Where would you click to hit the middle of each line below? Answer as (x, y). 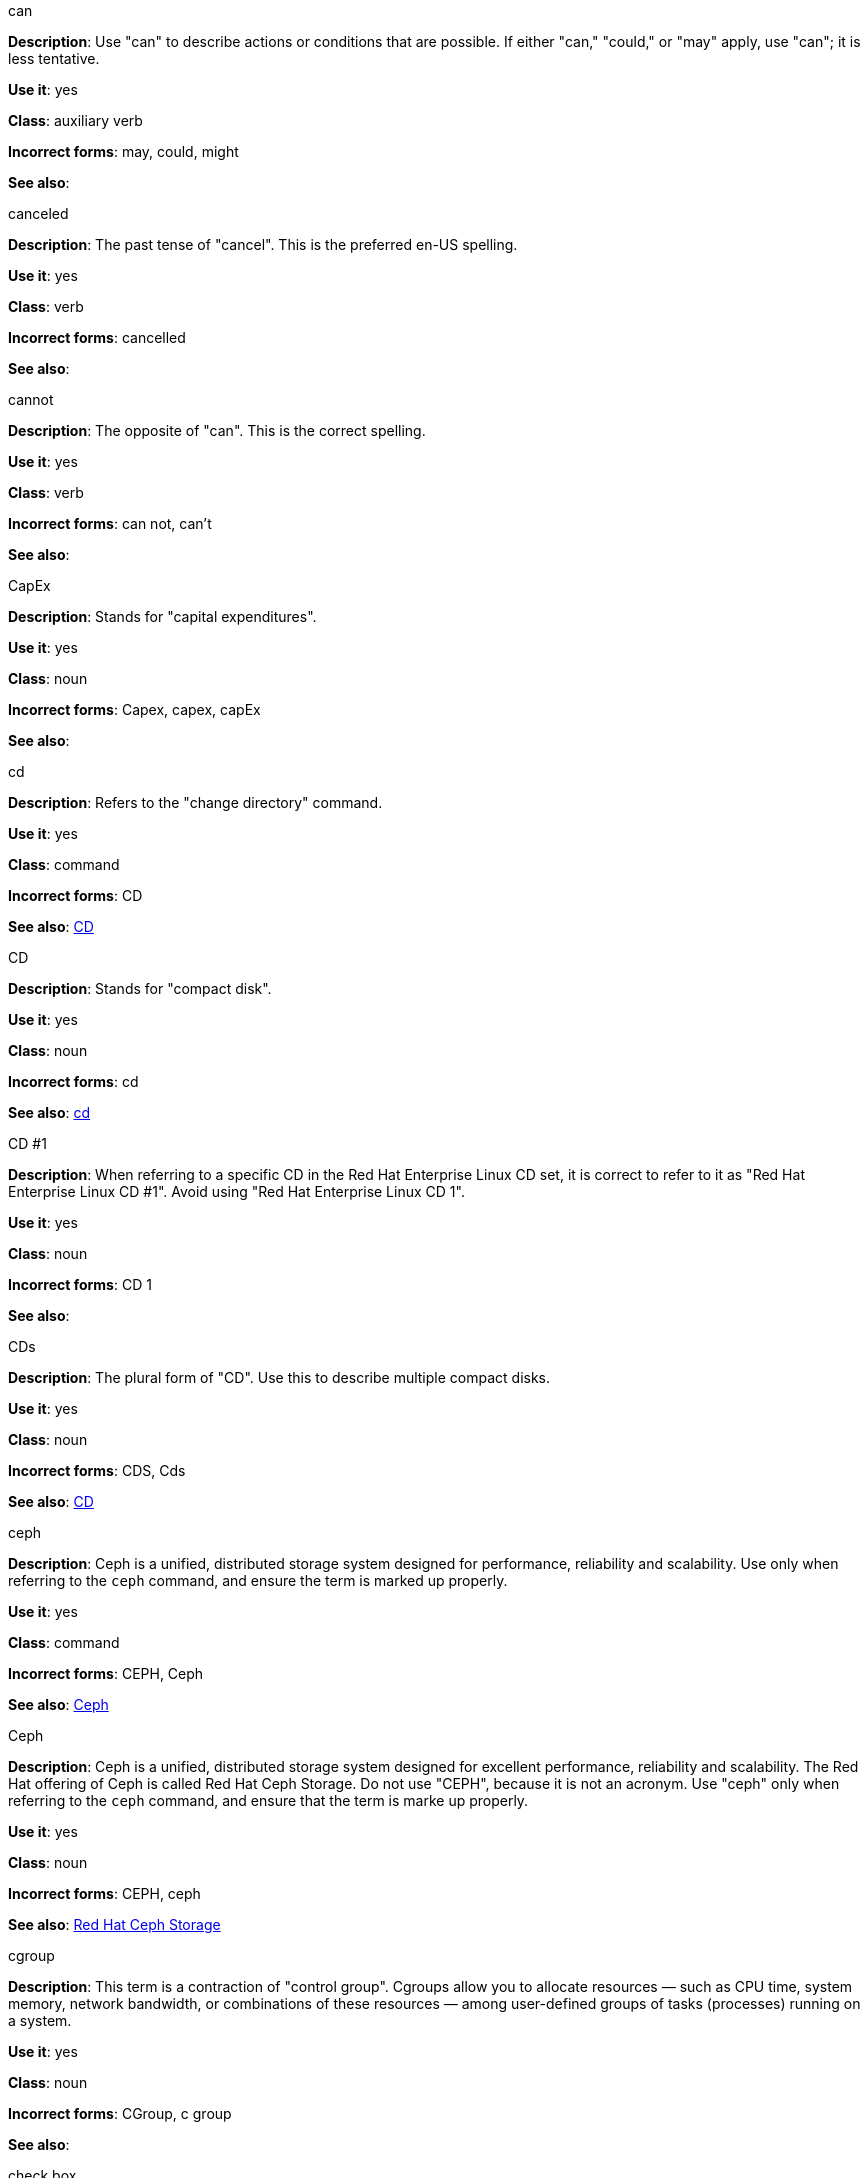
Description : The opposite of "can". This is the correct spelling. (217, 430)
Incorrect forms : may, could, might (123, 151)
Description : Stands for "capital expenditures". (162, 616)
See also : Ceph (58, 1704)
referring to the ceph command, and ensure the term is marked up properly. (258, 1580)
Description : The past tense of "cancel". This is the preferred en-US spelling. (263, 244)
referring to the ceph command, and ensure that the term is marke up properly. (268, 1800)
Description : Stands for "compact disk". (140, 988)
